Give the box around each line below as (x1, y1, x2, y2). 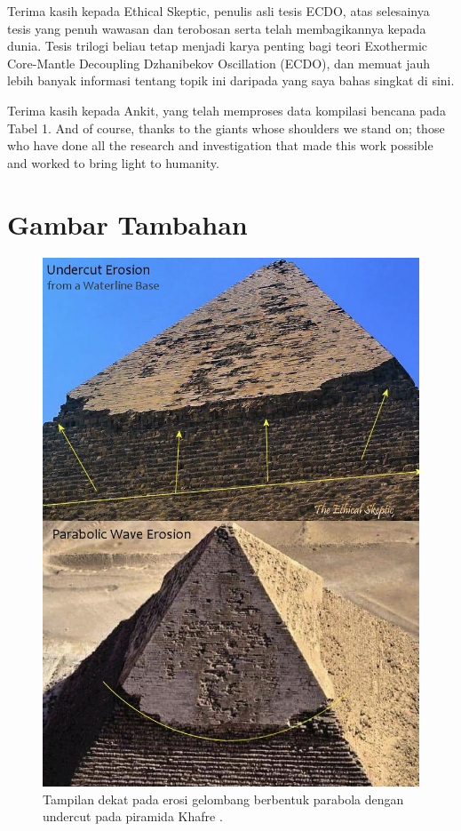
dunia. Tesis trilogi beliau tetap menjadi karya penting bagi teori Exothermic (7, 36, 428, 55)
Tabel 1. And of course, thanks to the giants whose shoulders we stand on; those (7, 118, 445, 137)
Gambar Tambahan (7, 205, 248, 242)
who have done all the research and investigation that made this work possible (7, 136, 433, 155)
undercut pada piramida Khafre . (43, 807, 223, 826)
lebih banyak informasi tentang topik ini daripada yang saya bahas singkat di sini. (7, 71, 455, 90)
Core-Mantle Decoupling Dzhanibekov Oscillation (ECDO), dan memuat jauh (7, 53, 431, 72)
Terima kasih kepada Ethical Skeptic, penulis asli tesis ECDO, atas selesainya (7, 2, 430, 20)
